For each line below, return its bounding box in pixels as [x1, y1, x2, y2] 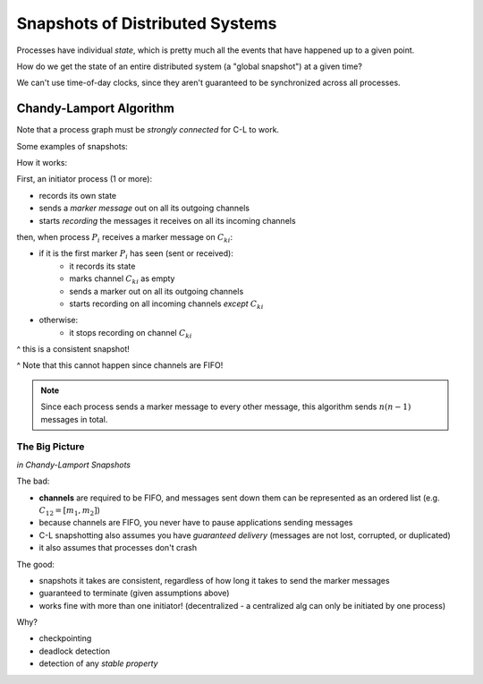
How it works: [16, 158, 68, 168]
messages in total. [40, 414, 108, 424]
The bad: [16, 475, 50, 487]
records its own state [38, 190, 117, 201]
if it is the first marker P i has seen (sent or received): [38, 248, 234, 261]
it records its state [69, 261, 136, 271]
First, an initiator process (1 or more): [16, 174, 152, 184]
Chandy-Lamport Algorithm [16, 101, 174, 116]
